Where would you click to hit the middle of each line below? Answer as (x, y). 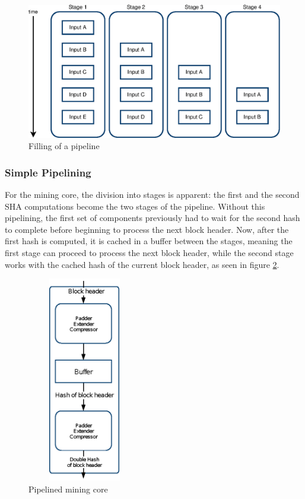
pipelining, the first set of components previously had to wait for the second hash (152, 218)
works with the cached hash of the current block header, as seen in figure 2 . (142, 264)
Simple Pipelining (48, 172)
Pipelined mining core (68, 489)
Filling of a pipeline (64, 146)
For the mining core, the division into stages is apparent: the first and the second (152, 194)
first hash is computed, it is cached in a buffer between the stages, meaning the (149, 241)
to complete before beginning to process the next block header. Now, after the (147, 229)
